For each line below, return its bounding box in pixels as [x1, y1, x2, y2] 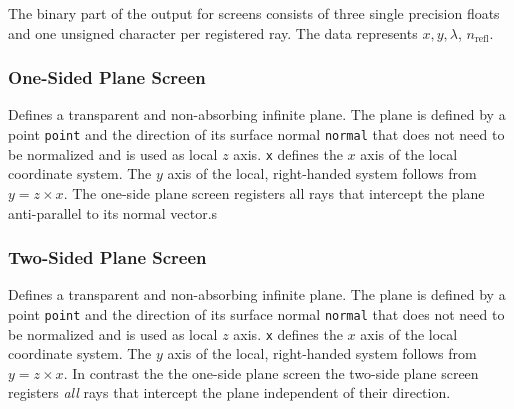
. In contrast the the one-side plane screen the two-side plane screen [63, 362, 479, 383]
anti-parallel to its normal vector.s [8, 202, 218, 223]
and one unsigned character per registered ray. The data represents [8, 22, 418, 43]
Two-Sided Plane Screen [8, 245, 207, 270]
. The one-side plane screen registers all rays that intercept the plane [63, 182, 485, 203]
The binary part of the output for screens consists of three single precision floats [8, 3, 500, 23]
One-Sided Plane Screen [8, 65, 206, 90]
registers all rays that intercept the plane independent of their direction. [8, 382, 451, 403]
